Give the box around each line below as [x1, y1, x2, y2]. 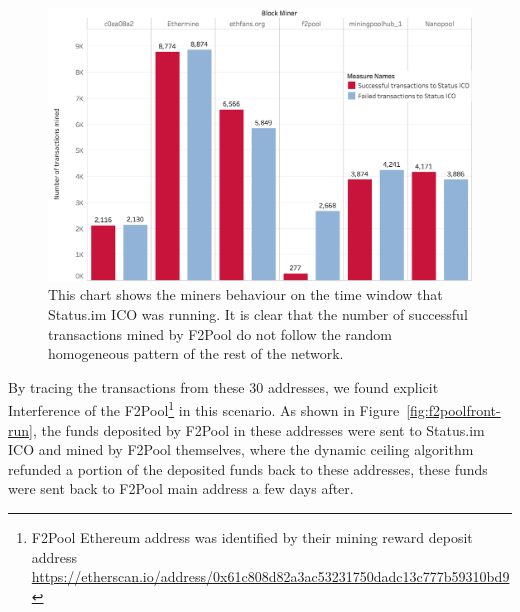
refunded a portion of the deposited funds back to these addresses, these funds [8, 458, 488, 479]
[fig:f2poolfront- [406, 400, 501, 421]
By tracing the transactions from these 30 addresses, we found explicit [8, 376, 439, 397]
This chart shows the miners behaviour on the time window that [48, 284, 443, 305]
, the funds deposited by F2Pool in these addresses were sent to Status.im [32, 419, 485, 440]
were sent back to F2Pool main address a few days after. [8, 478, 354, 499]
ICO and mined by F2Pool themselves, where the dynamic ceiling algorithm [8, 439, 474, 460]
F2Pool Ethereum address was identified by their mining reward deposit [31, 527, 473, 548]
